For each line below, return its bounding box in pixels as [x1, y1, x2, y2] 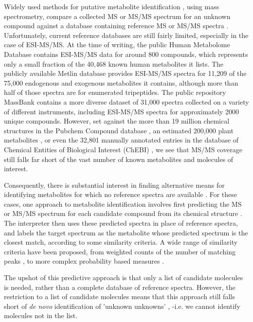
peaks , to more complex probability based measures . [4, 256, 164, 266]
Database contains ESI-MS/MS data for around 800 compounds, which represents [4, 49, 248, 59]
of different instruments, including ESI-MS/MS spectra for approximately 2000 [4, 106, 239, 116]
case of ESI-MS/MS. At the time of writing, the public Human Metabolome [4, 39, 230, 50]
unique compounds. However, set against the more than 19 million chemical [4, 116, 230, 126]
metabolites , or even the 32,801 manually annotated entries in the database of [4, 135, 239, 145]
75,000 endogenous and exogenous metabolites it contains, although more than [4, 77, 238, 88]
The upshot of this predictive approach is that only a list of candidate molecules [4, 272, 243, 283]
